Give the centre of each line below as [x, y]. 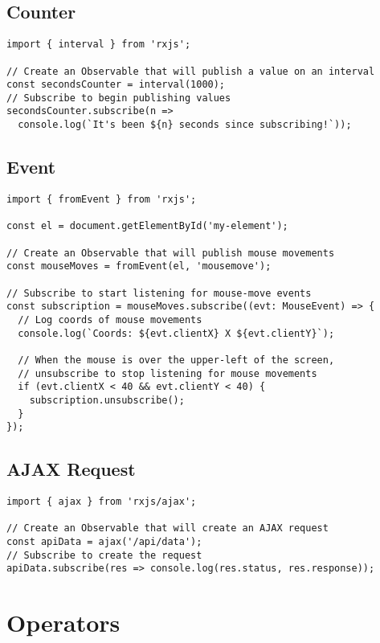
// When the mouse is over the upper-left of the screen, [176, 360]
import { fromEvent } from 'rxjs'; [102, 199]
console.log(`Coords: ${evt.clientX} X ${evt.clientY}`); [176, 333]
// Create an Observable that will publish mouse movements [171, 253]
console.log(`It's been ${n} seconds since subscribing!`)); [185, 125]
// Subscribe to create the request [104, 555]
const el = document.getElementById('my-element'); [147, 226]
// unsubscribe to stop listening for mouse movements [168, 373]
